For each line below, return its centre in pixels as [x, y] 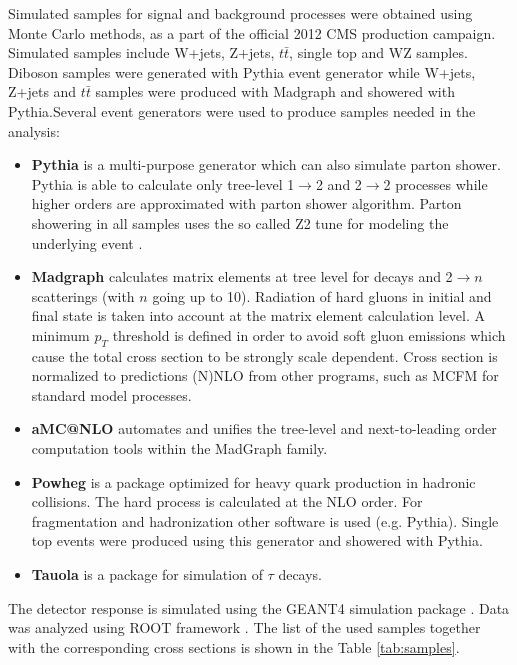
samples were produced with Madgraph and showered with [275, 91]
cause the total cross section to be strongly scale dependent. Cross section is [264, 355]
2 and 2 [338, 183]
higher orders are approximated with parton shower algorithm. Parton [246, 203]
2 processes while [435, 183]
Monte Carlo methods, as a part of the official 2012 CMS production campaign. [252, 32]
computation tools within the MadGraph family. [179, 448]
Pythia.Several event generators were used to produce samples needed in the [242, 110]
